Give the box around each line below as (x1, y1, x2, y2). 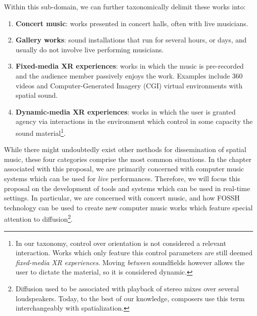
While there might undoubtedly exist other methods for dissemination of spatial (4, 144, 247, 155)
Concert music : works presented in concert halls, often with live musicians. (15, 18, 248, 28)
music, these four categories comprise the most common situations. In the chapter (4, 154, 252, 164)
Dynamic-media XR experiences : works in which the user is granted (15, 106, 236, 117)
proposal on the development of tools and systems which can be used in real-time (4, 183, 250, 193)
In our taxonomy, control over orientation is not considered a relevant (15, 237, 226, 248)
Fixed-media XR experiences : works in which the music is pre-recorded (15, 61, 244, 71)
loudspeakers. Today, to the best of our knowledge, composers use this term (15, 293, 245, 303)
